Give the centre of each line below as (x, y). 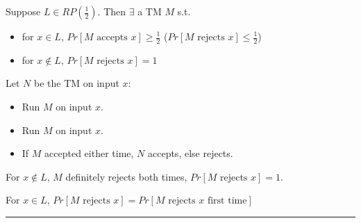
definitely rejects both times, (126, 176)
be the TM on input (76, 83)
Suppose (23, 11)
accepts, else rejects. (190, 153)
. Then (112, 11)
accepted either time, (89, 153)
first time (227, 201)
